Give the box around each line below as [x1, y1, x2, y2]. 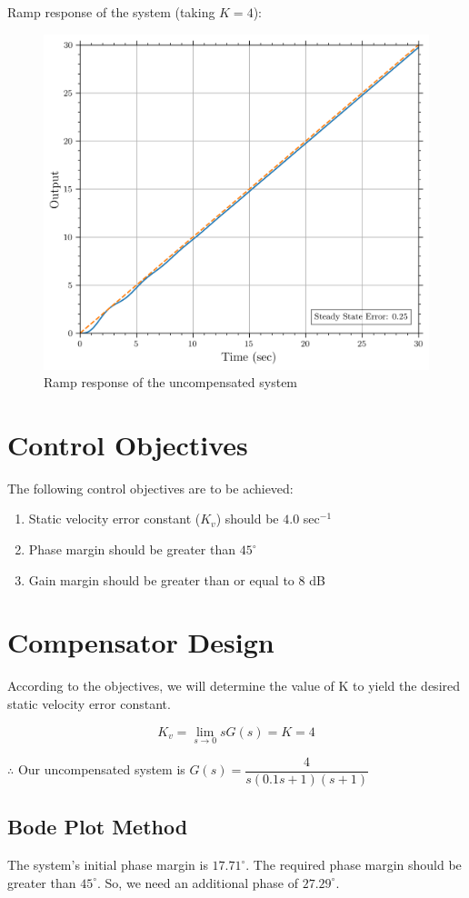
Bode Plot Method [7, 813, 188, 841]
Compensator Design [7, 624, 274, 661]
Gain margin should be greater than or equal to [28, 570, 294, 589]
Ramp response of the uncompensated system [44, 373, 298, 392]
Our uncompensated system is [17, 760, 185, 779]
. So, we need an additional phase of [97, 873, 299, 892]
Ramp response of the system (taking [7, 3, 215, 21]
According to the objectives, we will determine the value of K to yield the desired [7, 676, 461, 695]
